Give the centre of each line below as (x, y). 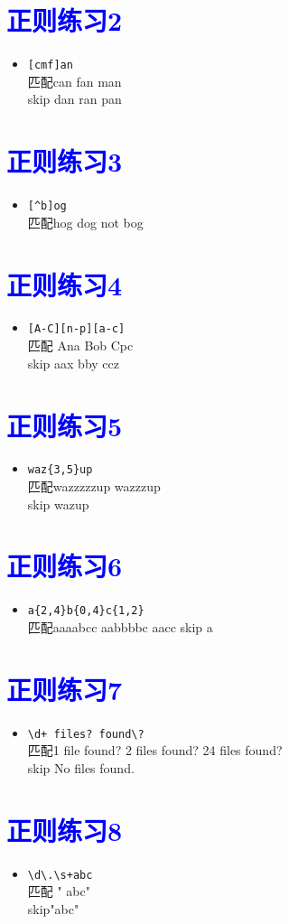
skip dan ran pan (75, 99)
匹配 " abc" (59, 891)
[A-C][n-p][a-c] (76, 329)
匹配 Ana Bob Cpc (80, 345)
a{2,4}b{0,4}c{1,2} (86, 611)
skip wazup (58, 504)
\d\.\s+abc (60, 875)
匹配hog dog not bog (85, 222)
